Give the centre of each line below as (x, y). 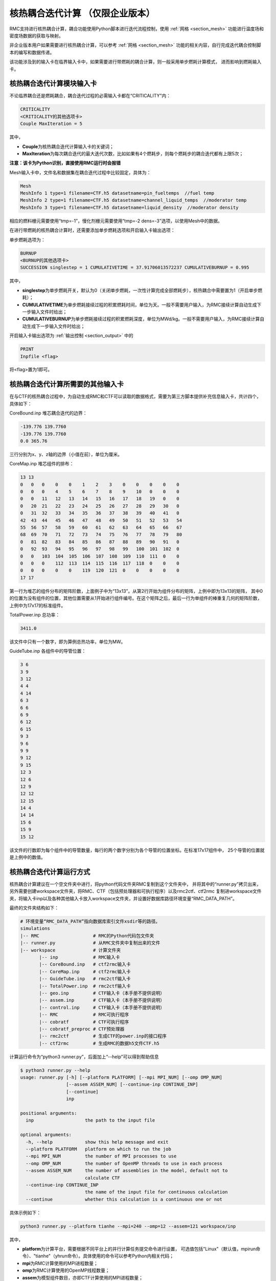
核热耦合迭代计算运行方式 (50, 872)
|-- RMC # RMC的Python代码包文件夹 (87, 936)
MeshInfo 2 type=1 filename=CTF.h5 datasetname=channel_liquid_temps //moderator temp (133, 200)
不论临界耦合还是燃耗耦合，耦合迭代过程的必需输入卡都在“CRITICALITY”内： (90, 96)
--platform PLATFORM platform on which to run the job (98, 1149)
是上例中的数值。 (27, 857)
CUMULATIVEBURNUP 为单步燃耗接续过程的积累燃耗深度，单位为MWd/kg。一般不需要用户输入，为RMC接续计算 (141, 319)
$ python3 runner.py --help (55, 1070)
